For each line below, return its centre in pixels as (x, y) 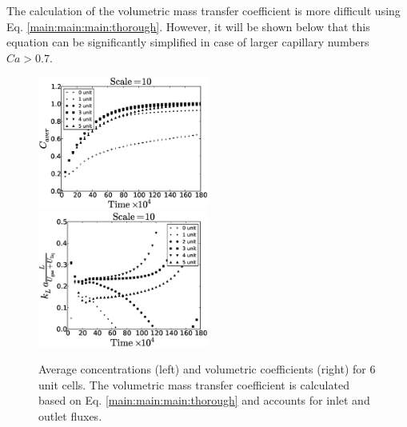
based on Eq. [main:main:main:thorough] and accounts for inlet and (204, 400)
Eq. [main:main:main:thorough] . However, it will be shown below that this (188, 26)
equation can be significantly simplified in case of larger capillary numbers (188, 42)
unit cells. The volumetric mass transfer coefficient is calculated (194, 384)
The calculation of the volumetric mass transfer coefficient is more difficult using (203, 10)
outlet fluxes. (70, 416)
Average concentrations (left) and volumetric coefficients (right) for (202, 369)
